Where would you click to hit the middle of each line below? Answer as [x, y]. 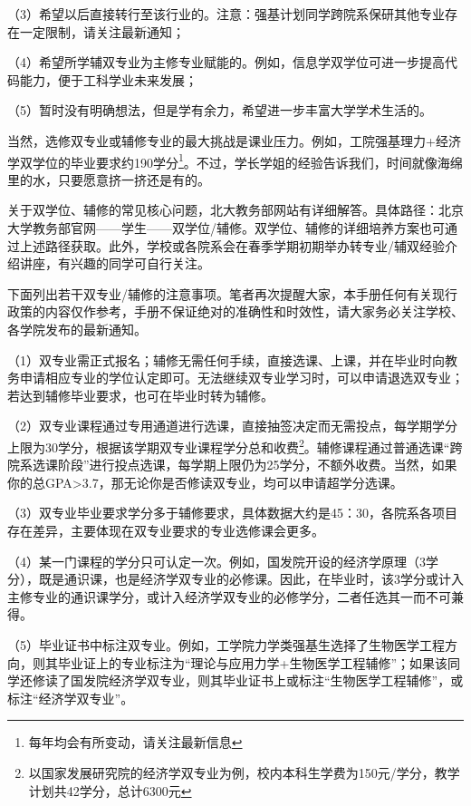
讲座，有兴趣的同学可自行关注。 [115, 263]
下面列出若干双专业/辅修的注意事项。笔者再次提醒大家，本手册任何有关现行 [232, 293]
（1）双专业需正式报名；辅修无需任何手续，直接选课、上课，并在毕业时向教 [232, 359]
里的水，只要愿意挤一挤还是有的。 [109, 179]
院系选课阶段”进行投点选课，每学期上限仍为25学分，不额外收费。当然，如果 [232, 465]
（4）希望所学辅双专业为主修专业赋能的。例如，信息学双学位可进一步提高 [226, 62]
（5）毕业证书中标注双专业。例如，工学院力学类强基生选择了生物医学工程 [226, 644]
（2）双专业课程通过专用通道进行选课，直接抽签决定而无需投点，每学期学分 [232, 426]
